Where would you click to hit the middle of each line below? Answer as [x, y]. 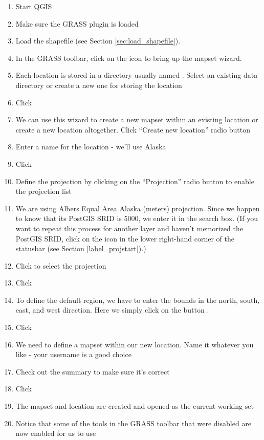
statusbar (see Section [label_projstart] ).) [81, 248]
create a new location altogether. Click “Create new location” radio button [133, 129]
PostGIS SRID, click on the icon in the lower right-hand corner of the [125, 238]
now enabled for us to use [56, 433]
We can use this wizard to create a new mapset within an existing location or [137, 119]
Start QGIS [34, 6]
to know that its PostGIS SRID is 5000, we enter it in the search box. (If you [137, 218]
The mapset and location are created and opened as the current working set [135, 406]
